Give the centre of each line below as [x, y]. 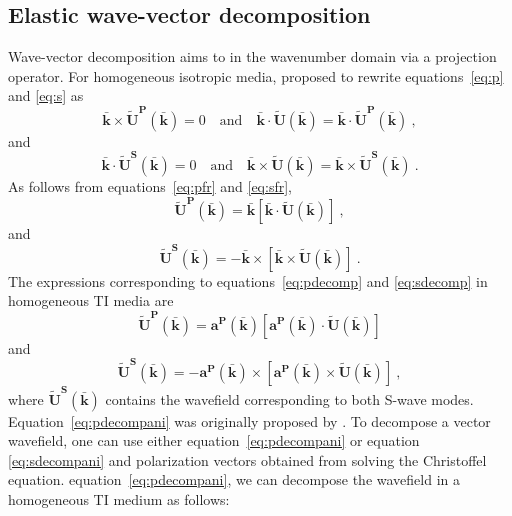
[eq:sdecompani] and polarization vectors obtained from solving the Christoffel [247, 459]
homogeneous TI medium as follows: [119, 498]
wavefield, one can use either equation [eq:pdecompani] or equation [214, 440]
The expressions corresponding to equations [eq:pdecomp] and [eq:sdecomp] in [248, 280]
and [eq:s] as [46, 95]
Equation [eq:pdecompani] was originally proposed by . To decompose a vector [249, 420]
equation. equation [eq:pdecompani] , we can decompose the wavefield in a [234, 479]
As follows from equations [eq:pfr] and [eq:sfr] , [150, 186]
